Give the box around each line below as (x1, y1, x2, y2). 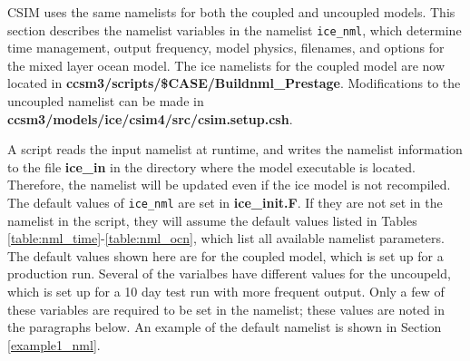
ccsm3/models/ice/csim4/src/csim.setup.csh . (7, 109, 293, 128)
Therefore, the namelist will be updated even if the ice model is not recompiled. (7, 175, 451, 194)
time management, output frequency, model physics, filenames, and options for (7, 38, 445, 57)
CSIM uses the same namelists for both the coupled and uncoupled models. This (7, 3, 455, 21)
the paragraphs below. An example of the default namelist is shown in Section (7, 317, 442, 337)
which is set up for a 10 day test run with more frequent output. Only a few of (7, 282, 445, 301)
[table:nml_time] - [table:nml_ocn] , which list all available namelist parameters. (7, 229, 445, 248)
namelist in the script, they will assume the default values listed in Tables (7, 210, 417, 229)
